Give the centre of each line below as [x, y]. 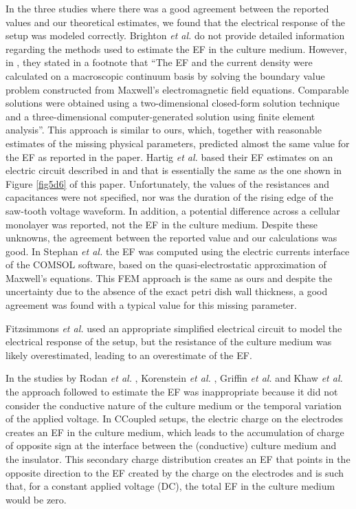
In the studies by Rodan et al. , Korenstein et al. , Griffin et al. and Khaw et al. [174, 378]
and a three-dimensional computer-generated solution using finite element [160, 116]
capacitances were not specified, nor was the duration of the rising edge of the [169, 197]
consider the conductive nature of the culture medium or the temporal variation [174, 405]
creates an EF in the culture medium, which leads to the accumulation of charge [175, 432]
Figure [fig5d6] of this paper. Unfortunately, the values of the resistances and [167, 183]
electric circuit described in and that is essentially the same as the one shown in [174, 170]
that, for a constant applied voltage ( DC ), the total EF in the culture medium [170, 486]
